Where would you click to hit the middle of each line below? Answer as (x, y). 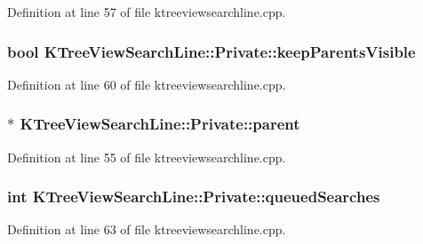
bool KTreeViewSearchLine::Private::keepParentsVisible (211, 51)
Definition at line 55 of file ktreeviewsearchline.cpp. (147, 157)
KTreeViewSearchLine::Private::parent (160, 124)
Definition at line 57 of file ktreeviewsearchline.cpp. (147, 12)
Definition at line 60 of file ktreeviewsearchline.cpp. (147, 84)
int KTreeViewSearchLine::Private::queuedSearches (194, 197)
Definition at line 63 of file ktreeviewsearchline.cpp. (147, 229)
